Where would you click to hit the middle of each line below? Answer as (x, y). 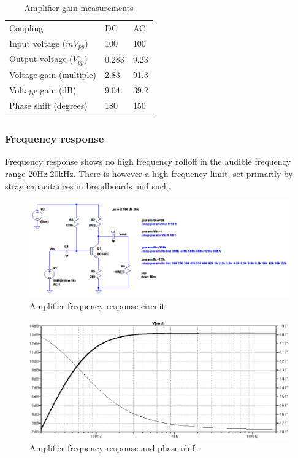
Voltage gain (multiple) (53, 75)
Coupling (26, 27)
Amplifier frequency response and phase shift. (115, 447)
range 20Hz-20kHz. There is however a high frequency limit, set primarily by (149, 173)
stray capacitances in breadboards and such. (88, 185)
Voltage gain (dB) (43, 89)
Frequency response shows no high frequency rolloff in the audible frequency (148, 161)
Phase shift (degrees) (48, 105)
